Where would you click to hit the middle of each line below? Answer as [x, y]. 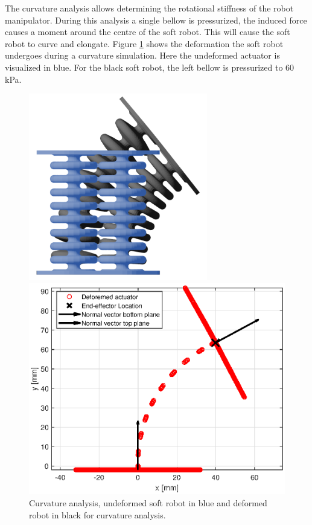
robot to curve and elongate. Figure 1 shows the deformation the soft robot [144, 43]
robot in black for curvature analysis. [97, 514]
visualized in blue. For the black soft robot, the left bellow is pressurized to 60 [150, 67]
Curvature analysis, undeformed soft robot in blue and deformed [148, 503]
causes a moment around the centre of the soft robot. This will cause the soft [148, 32]
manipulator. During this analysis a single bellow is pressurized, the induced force [156, 20]
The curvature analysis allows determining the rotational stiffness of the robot [149, 8]
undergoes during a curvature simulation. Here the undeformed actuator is [142, 55]
